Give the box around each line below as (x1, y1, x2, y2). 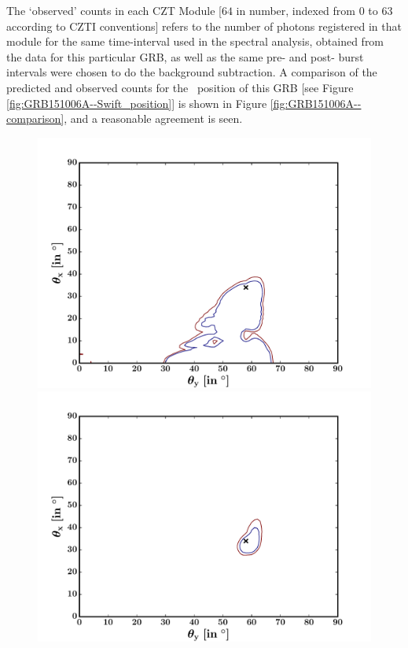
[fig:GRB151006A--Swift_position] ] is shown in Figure (6, 94, 267, 111)
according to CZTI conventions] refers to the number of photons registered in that (6, 17, 402, 34)
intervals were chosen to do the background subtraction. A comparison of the (6, 64, 377, 80)
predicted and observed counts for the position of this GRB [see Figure (6, 79, 354, 95)
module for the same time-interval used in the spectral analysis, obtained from (6, 33, 384, 50)
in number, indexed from (236, 2, 355, 18)
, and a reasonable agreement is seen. (64, 110, 243, 127)
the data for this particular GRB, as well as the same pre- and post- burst (6, 48, 364, 65)
